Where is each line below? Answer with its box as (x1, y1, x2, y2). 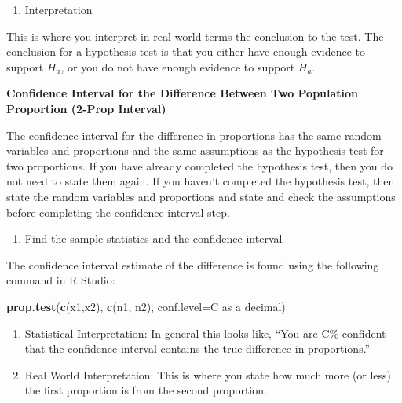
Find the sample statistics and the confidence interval (24, 230, 283, 247)
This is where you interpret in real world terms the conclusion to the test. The (6, 27, 384, 44)
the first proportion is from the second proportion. (24, 382, 267, 398)
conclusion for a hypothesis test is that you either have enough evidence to (6, 43, 366, 60)
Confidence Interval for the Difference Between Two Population (6, 85, 359, 101)
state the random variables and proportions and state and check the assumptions (6, 188, 396, 204)
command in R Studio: (6, 272, 115, 288)
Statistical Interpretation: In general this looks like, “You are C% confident (24, 324, 386, 341)
